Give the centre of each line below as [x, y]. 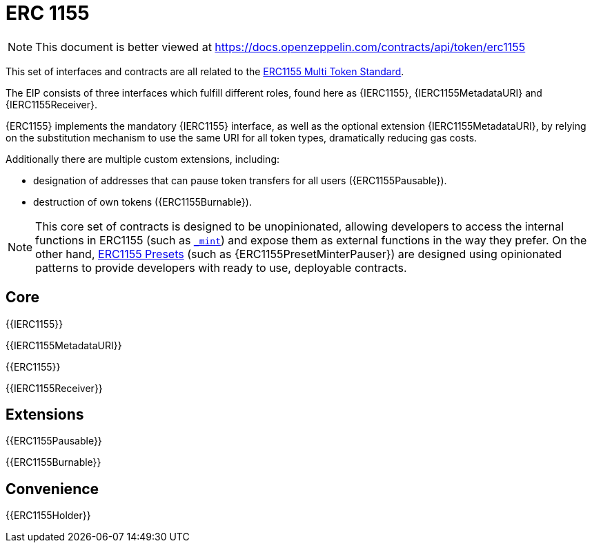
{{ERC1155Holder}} [48, 516]
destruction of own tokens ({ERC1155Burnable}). [142, 202]
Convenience [52, 489]
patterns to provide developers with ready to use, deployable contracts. [221, 267]
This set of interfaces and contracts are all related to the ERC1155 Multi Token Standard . [205, 71]
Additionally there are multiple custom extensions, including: [143, 159]
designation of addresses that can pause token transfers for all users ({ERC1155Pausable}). [240, 180]
